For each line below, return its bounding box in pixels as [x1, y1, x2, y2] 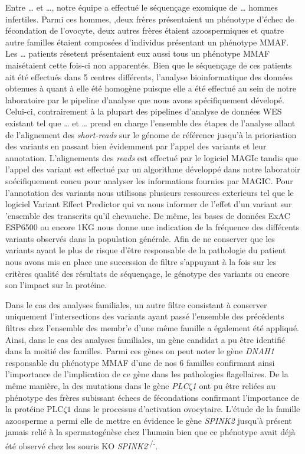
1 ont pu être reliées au [192, 380, 276, 391]
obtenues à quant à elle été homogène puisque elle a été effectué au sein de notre [5, 82, 296, 94]
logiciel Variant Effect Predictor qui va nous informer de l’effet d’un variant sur [5, 198, 292, 210]
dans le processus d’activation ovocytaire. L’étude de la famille [74, 403, 300, 415]
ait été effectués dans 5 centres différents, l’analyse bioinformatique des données [5, 70, 293, 83]
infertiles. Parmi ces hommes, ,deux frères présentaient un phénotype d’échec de [5, 12, 294, 25]
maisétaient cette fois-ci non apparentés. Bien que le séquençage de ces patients [5, 58, 292, 71]
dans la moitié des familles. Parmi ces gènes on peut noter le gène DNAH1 [5, 345, 274, 357]
